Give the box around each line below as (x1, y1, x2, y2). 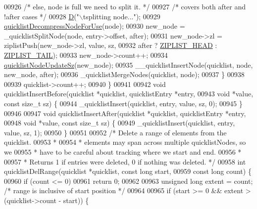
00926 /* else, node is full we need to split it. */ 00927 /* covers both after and (4, 1, 246, 11)
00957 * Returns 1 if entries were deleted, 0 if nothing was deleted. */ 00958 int (4, 156, 246, 167)
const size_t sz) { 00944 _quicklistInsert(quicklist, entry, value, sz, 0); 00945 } (4, 98, 243, 108)
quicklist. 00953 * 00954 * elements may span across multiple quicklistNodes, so (4, 137, 246, 147)
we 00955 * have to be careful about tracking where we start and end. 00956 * (4, 146, 242, 157)
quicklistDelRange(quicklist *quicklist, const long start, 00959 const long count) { (4, 166, 252, 176)
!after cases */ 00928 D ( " (4, 11, 79, 21)
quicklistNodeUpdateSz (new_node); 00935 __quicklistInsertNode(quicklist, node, (4, 59, 253, 70)
